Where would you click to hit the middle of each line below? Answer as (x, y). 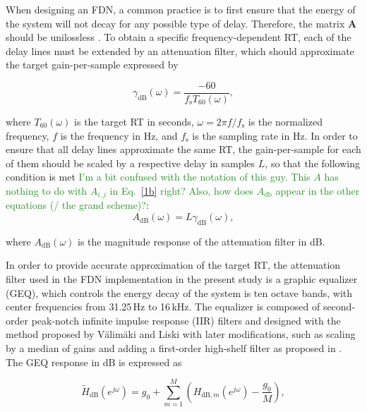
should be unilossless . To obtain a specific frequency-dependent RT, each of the (179, 37)
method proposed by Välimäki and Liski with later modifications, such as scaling (181, 334)
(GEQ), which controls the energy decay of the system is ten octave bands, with (179, 292)
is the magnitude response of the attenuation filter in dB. (201, 241)
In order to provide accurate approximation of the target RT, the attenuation (173, 265)
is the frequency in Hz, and (119, 135)
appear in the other (318, 190)
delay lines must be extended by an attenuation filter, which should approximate (180, 50)
